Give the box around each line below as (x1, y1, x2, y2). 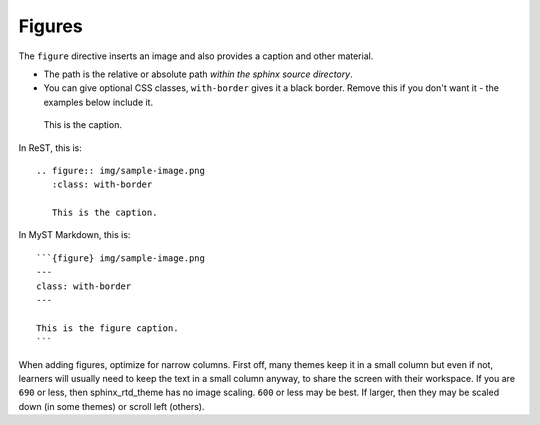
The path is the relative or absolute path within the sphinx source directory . (43, 68, 354, 80)
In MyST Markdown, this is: (18, 229, 131, 241)
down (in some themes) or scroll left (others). (18, 400, 205, 412)
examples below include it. (43, 96, 154, 108)
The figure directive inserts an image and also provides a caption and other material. (18, 50, 374, 62)
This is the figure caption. (36, 322, 179, 334)
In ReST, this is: (18, 141, 82, 154)
